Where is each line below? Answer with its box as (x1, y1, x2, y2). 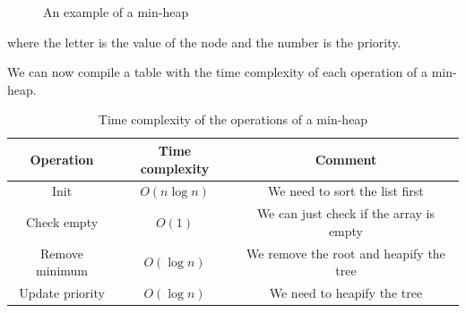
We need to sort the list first (268, 182, 424, 200)
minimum (36, 261, 88, 280)
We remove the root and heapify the (246, 243, 445, 262)
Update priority (19, 283, 105, 302)
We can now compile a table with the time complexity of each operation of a (7, 63, 427, 81)
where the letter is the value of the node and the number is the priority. (7, 32, 401, 51)
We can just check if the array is (256, 204, 436, 223)
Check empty (25, 213, 99, 232)
